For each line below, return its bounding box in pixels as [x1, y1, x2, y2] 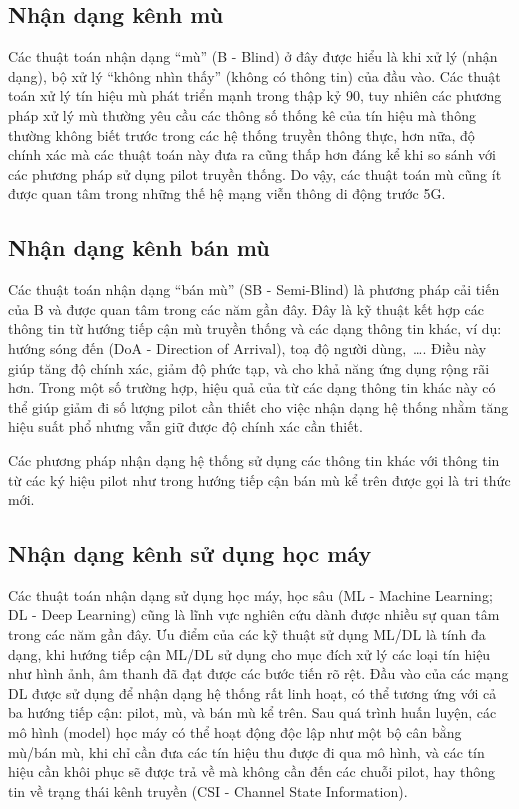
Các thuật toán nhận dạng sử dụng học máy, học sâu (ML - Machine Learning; [8, 584, 493, 605]
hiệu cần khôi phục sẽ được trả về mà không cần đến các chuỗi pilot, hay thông [8, 761, 496, 782]
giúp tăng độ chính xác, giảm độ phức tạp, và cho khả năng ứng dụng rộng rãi [8, 357, 490, 378]
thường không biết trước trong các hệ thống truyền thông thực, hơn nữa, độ [8, 124, 475, 145]
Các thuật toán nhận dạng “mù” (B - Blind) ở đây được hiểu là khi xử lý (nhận [8, 46, 498, 67]
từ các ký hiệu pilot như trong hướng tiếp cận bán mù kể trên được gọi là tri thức [8, 469, 511, 490]
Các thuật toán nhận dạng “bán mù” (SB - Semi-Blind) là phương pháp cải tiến [8, 279, 500, 300]
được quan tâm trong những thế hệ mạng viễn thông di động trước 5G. [8, 183, 446, 204]
